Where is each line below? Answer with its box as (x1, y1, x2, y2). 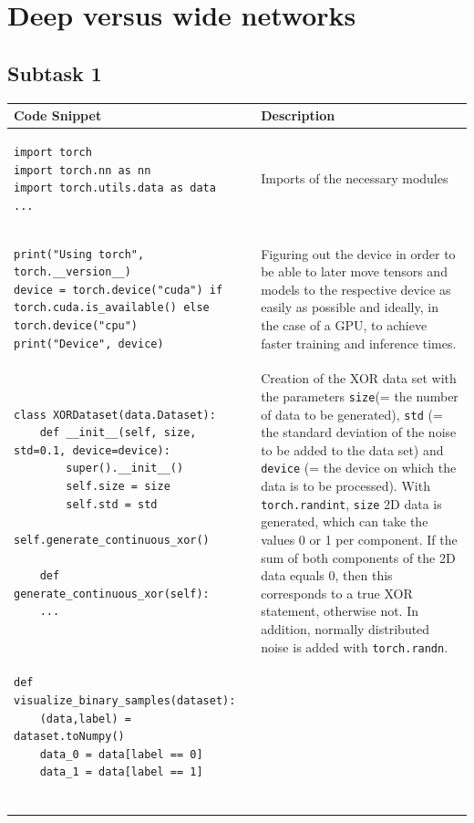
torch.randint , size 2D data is (261, 494, 442, 513)
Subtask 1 (7, 58, 102, 87)
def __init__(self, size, (39, 426, 197, 440)
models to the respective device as (261, 279, 451, 298)
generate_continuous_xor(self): (14, 587, 210, 600)
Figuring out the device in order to (261, 244, 456, 263)
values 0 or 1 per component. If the (261, 529, 458, 548)
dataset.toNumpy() (14, 730, 125, 744)
